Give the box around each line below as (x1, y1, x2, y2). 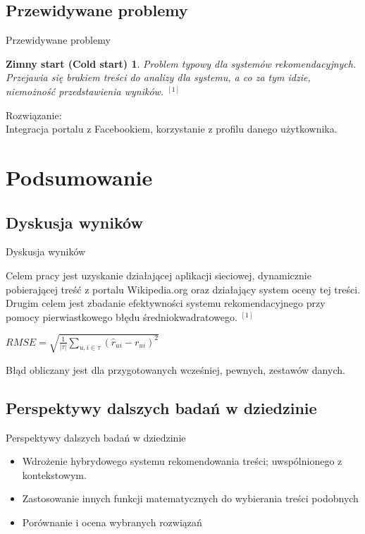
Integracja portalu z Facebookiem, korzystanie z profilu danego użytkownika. (6, 121, 338, 136)
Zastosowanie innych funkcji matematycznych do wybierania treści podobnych (22, 491, 359, 506)
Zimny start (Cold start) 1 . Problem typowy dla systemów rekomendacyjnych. (6, 56, 357, 71)
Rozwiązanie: (6, 107, 62, 122)
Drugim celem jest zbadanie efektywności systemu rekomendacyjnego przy (6, 296, 326, 310)
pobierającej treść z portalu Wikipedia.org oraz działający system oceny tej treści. (6, 281, 361, 296)
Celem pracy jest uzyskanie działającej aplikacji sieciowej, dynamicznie (6, 267, 311, 282)
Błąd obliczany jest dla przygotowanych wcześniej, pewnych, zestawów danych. (6, 362, 345, 377)
